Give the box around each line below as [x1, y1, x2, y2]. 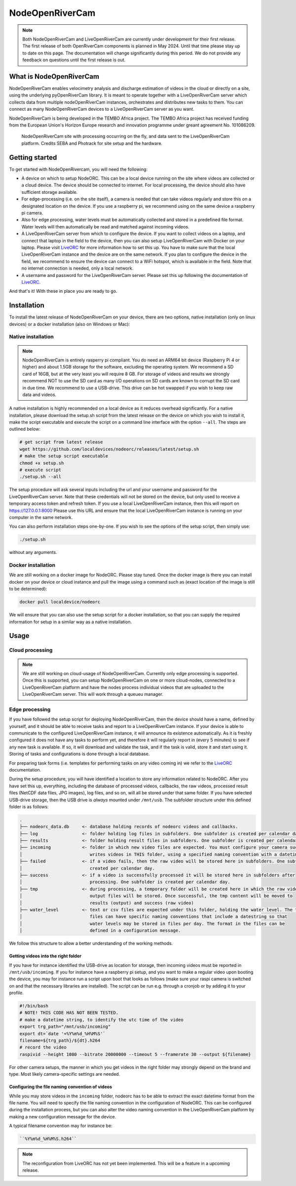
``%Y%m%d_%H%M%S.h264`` [19, 1136, 77, 1142]
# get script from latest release [19, 439, 103, 445]
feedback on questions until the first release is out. [22, 57, 126, 63]
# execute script [19, 467, 62, 472]
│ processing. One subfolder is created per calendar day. [19, 879, 230, 885]
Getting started [9, 153, 57, 162]
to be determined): [9, 586, 47, 592]
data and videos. [22, 391, 57, 398]
